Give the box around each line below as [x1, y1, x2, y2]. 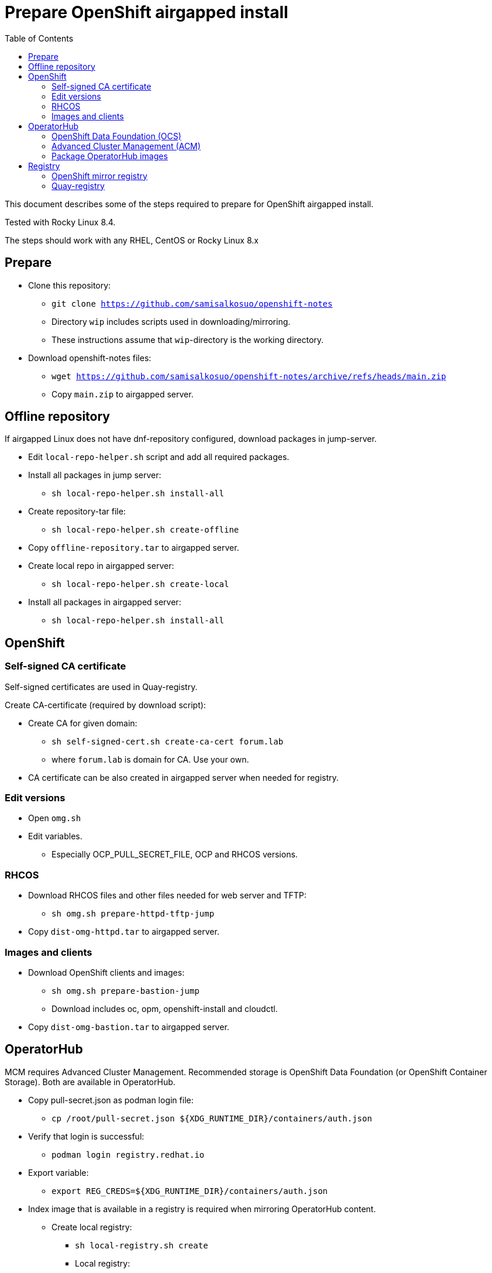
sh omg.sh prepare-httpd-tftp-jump [51, 909, 215, 919]
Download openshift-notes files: [28, 352, 152, 363]
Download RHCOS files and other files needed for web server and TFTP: [28, 890, 307, 901]
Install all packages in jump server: [28, 470, 161, 481]
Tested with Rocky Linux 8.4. [5, 217, 116, 227]
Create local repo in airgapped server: [28, 561, 174, 571]
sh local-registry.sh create [75, 1240, 208, 1250]
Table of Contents [5, 33, 74, 43]
